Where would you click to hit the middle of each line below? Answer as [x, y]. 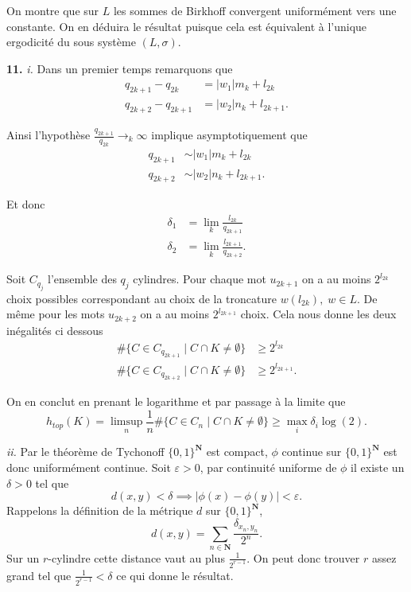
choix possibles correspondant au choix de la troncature [142, 298]
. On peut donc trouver [303, 557]
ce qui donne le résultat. [175, 575]
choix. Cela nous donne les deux [318, 314]
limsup [127, 422]
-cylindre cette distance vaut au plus [136, 557]
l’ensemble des [82, 279]
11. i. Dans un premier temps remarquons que [120, 68]
